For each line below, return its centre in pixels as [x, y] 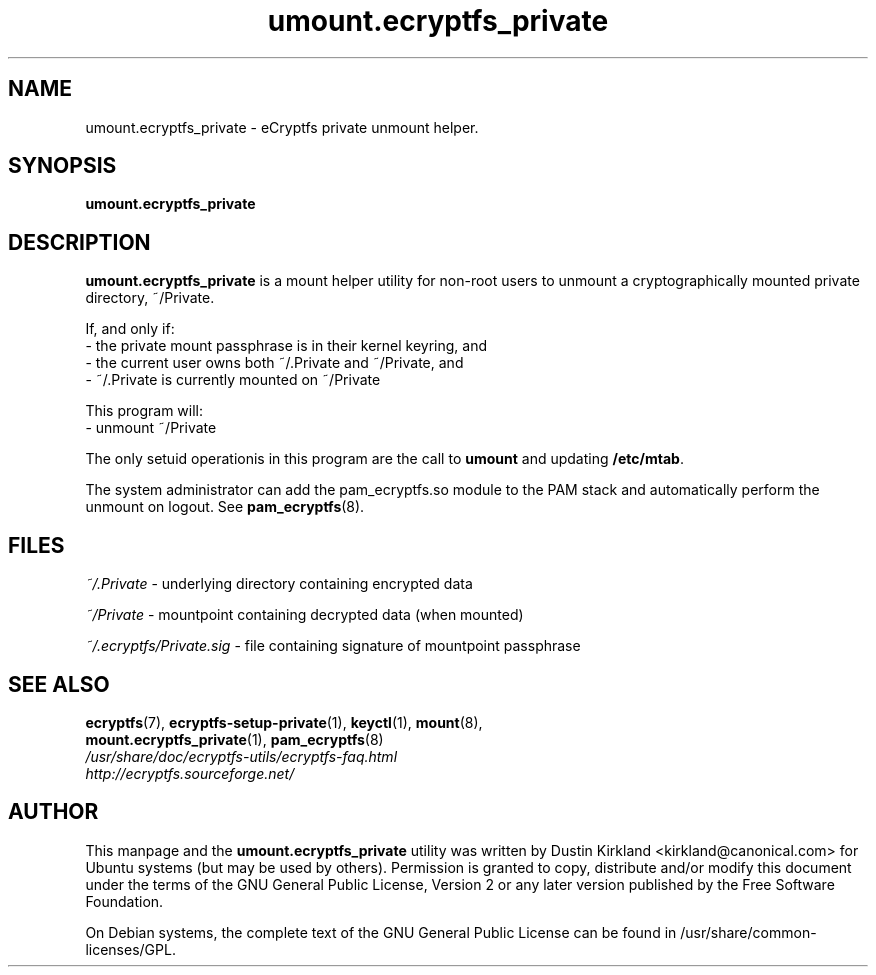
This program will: [144, 411]
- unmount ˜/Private [151, 428]
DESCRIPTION [79, 242]
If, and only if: [130, 329]
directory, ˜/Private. [150, 298]
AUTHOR [53, 812]
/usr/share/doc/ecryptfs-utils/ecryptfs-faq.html [241, 756]
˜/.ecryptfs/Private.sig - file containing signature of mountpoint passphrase [333, 646]
